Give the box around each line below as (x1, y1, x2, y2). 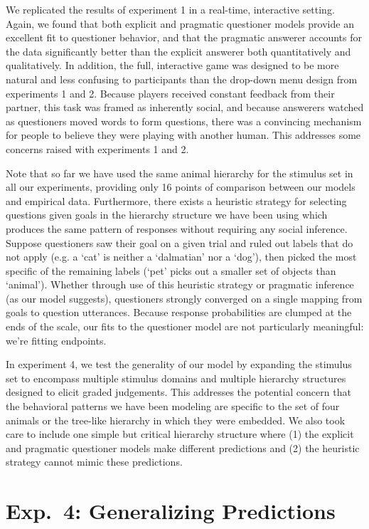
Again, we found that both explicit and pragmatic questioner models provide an (6, 16, 354, 31)
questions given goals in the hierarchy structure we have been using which (6, 207, 328, 222)
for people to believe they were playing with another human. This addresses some (6, 127, 361, 142)
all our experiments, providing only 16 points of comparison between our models (6, 179, 355, 194)
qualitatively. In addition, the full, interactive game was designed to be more (6, 58, 339, 73)
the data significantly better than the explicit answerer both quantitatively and (6, 43, 351, 58)
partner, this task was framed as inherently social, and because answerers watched (6, 100, 364, 115)
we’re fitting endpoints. (6, 332, 107, 347)
